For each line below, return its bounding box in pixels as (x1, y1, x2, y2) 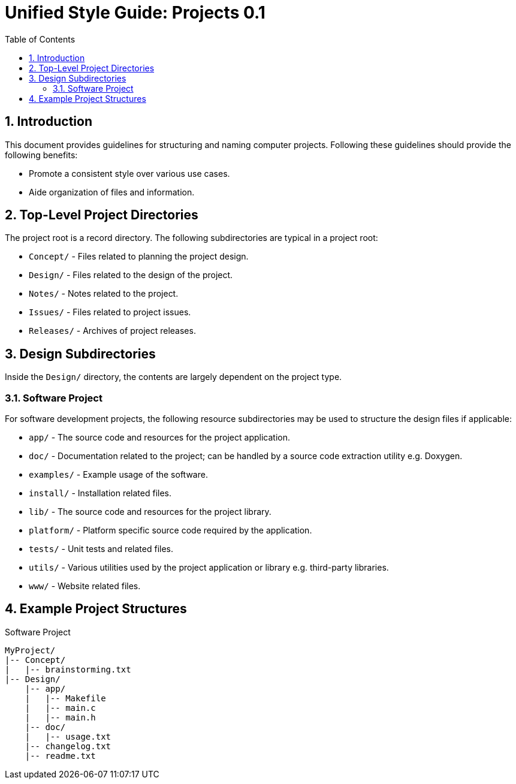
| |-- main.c (25, 702, 96, 713)
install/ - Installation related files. (29, 488, 172, 499)
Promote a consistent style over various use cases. (29, 168, 230, 179)
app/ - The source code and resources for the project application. (29, 432, 290, 443)
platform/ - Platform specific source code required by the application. (29, 525, 312, 536)
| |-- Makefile (25, 693, 106, 703)
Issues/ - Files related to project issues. (29, 307, 191, 318)
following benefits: (5, 149, 78, 160)
